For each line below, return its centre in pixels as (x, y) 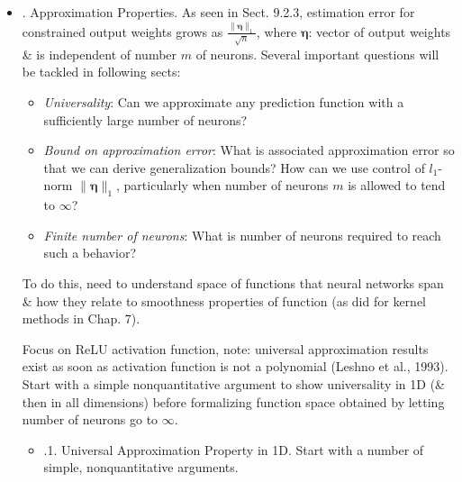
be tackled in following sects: (101, 72)
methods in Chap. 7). (81, 318)
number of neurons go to (90, 419)
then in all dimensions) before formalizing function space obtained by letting (233, 401)
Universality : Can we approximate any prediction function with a (224, 102)
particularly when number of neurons (226, 185)
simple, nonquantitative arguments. (141, 467)
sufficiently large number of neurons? (145, 119)
